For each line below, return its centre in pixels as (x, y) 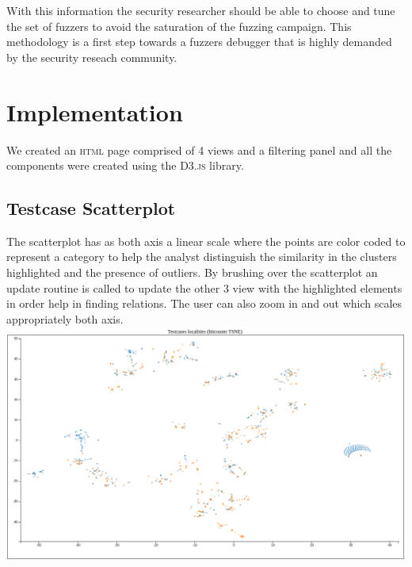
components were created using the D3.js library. (125, 165)
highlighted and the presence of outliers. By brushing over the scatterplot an (192, 272)
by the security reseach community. (92, 57)
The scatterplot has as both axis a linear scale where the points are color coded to (206, 241)
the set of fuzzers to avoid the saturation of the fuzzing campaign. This (179, 26)
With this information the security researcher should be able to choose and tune (201, 10)
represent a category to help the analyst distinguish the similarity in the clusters (202, 257)
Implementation (95, 111)
